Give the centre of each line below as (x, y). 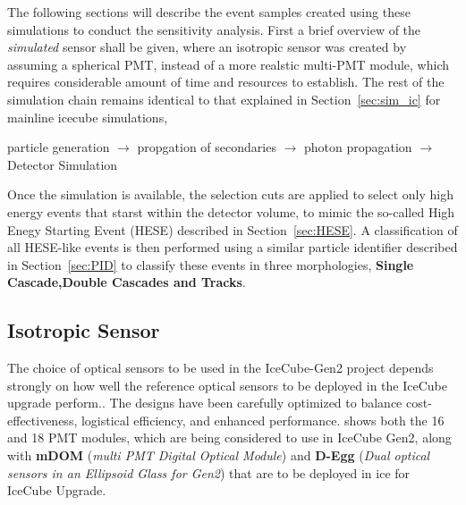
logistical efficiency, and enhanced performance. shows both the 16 (263, 420)
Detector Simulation (63, 164)
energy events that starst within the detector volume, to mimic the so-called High (231, 211)
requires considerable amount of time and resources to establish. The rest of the (226, 82)
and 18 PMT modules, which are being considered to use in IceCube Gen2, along (229, 438)
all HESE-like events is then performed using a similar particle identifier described (233, 247)
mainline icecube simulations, (88, 117)
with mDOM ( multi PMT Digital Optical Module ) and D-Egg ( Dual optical (219, 455)
